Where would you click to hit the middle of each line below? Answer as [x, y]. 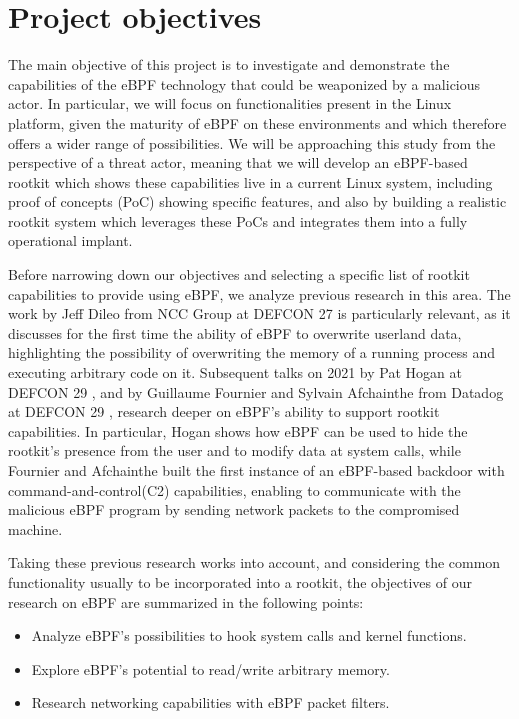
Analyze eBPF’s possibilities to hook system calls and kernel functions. [249, 635]
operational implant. [70, 240]
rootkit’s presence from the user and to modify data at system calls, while [234, 450]
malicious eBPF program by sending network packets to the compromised [234, 509]
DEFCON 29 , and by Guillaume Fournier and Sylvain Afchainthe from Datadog [256, 391]
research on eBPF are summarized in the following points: [186, 601]
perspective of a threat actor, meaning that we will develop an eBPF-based [238, 162]
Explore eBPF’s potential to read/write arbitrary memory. [210, 668]
